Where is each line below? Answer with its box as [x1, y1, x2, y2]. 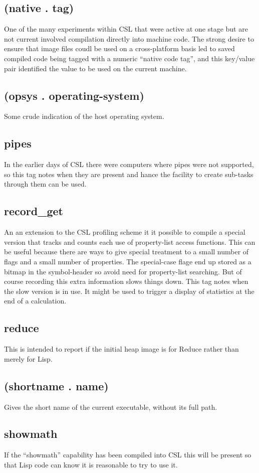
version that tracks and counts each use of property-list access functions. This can [4, 236, 255, 247]
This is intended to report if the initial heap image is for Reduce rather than [4, 344, 239, 354]
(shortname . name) [4, 378, 109, 393]
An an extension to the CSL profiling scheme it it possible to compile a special [4, 227, 245, 237]
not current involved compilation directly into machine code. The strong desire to [4, 33, 254, 44]
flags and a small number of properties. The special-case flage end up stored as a [4, 256, 251, 266]
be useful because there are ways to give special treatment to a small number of [4, 246, 249, 257]
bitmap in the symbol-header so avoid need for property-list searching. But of [4, 266, 242, 276]
